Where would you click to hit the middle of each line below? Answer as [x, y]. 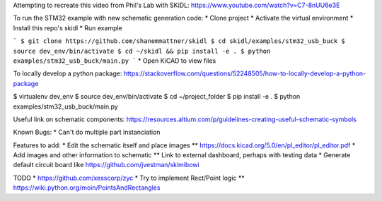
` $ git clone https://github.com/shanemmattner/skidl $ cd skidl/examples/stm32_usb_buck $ [179, 41]
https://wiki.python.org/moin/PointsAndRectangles [87, 188]
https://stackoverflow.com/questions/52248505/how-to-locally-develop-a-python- [245, 73]
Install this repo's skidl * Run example [68, 28]
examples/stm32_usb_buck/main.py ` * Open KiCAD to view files [115, 61]
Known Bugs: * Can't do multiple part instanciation [87, 132]
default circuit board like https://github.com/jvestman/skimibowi [106, 165]
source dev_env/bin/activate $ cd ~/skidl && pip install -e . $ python [142, 51]
